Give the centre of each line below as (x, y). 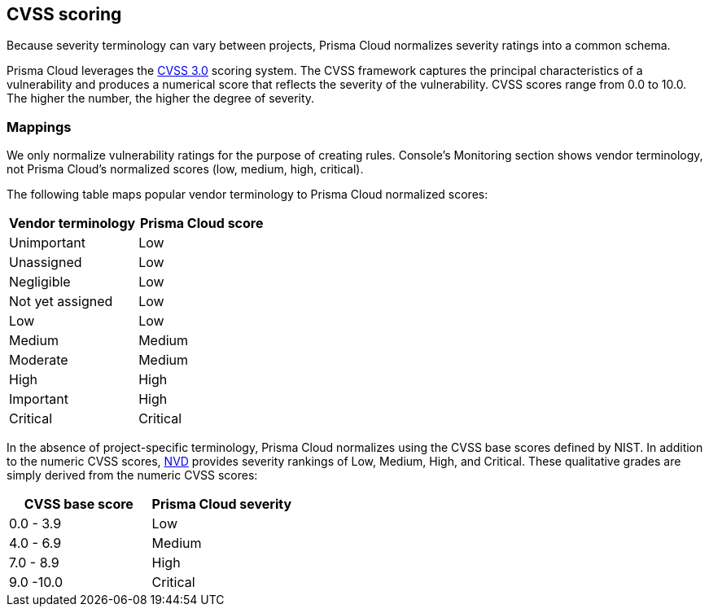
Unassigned (46, 263)
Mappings (39, 127)
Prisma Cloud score (201, 223)
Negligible (40, 282)
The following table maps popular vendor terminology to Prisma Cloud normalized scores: (247, 195)
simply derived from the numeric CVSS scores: (132, 475)
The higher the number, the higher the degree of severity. (161, 99)
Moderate (39, 360)
